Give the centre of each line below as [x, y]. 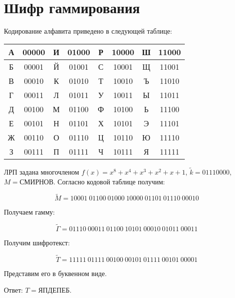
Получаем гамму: [29, 212]
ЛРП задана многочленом [42, 171]
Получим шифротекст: [37, 243]
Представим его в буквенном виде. [55, 273]
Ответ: [13, 289]
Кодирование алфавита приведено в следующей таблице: [88, 31]
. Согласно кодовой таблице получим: [109, 181]
